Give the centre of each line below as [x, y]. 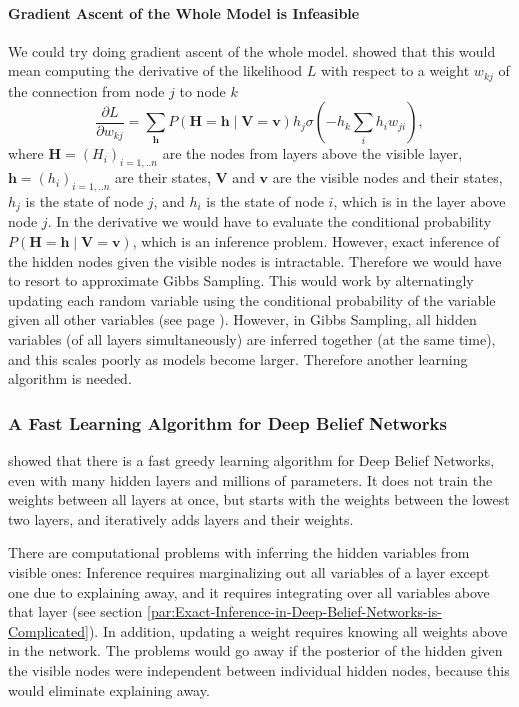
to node [202, 90]
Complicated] [48, 630]
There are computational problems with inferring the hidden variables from [239, 552]
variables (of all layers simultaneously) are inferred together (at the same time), [252, 339]
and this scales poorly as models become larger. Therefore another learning [238, 358]
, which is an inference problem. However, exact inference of [316, 241]
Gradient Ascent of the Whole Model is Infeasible [184, 12]
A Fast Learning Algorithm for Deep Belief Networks [227, 422]
